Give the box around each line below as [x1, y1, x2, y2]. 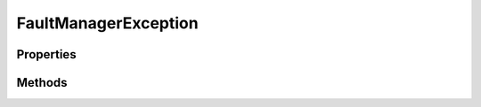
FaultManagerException [16, 13, 200, 33]
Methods [16, 75, 68, 90]
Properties [16, 47, 77, 62]
